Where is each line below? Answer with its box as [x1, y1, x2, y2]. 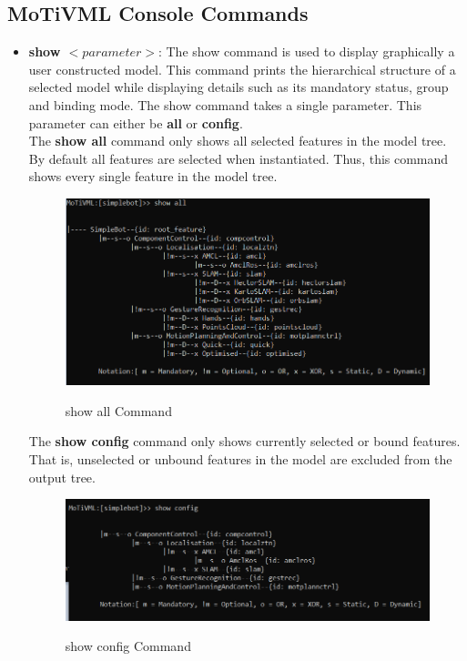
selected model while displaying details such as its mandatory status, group [28, 77, 449, 97]
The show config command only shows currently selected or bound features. [28, 432, 461, 451]
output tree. [28, 467, 96, 486]
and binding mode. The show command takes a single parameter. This [28, 95, 422, 114]
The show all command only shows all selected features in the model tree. [28, 131, 447, 150]
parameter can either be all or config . [28, 113, 243, 132]
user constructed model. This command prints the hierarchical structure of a [28, 59, 456, 78]
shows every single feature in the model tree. [28, 167, 278, 186]
